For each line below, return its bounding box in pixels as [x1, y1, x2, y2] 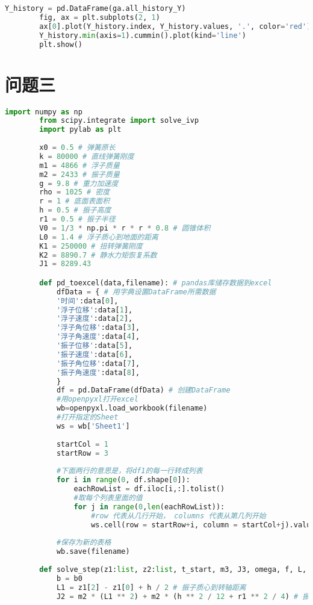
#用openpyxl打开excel [56, 395, 138, 404]
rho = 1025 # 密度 [39, 188, 110, 197]
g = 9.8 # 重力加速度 [39, 179, 119, 188]
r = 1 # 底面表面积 [39, 197, 110, 206]
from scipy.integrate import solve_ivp [39, 116, 199, 125]
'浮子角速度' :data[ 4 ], [56, 332, 140, 341]
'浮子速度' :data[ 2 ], [56, 314, 133, 323]
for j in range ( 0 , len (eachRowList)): [73, 502, 225, 511]
